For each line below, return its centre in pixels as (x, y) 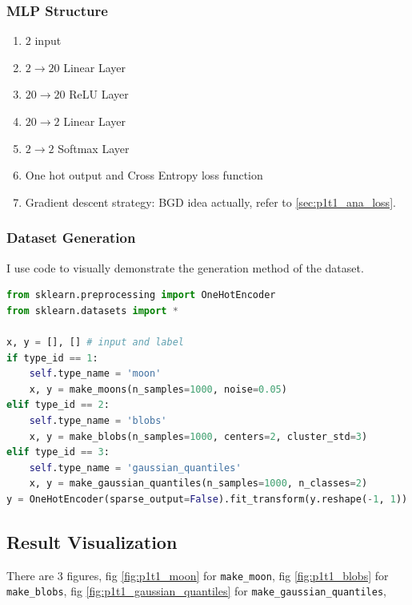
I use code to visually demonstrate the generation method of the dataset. (185, 267)
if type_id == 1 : (52, 358)
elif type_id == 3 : (58, 452)
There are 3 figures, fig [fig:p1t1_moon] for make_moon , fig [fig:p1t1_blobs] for (198, 575)
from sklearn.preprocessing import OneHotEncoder (141, 295)
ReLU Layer (99, 94)
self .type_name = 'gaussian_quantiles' (135, 468)
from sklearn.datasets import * (92, 311)
